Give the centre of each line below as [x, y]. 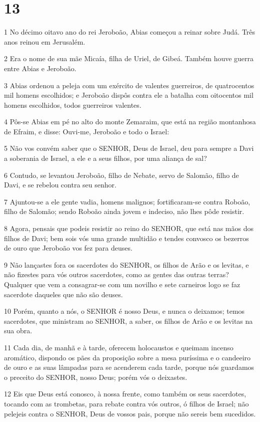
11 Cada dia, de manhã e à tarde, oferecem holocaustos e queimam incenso [119, 347]
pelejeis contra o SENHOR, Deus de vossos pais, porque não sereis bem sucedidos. [130, 413]
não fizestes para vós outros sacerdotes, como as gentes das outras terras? [116, 274]
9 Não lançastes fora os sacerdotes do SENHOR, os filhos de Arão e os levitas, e [126, 264]
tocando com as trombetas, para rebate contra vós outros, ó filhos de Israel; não [126, 403]
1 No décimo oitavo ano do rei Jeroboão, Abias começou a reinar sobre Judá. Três [130, 32]
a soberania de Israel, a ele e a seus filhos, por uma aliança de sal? [105, 158]
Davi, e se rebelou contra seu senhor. [60, 185]
